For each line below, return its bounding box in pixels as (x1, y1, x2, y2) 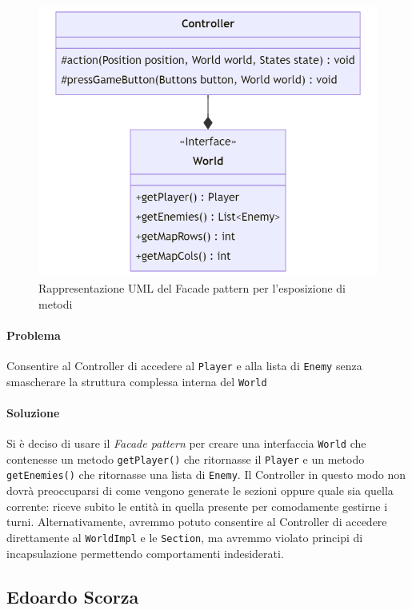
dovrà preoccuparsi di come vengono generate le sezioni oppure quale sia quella (6, 482, 394, 499)
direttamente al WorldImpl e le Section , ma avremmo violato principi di (6, 528, 363, 545)
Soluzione (6, 404, 60, 421)
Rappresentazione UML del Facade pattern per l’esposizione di (38, 280, 346, 297)
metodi (38, 295, 73, 312)
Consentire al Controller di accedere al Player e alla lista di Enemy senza (6, 357, 362, 374)
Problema (6, 326, 61, 343)
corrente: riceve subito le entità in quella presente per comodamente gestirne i (6, 497, 388, 514)
